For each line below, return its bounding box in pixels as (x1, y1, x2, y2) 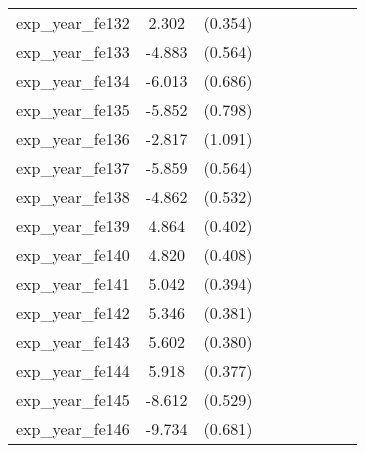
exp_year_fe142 (16, 301, 130, 324)
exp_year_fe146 (16, 417, 130, 440)
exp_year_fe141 (16, 272, 130, 295)
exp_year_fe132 (16, 11, 130, 34)
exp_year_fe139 (16, 214, 130, 237)
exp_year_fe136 (16, 127, 130, 150)
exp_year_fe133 (16, 40, 130, 63)
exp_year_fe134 (16, 69, 130, 92)
